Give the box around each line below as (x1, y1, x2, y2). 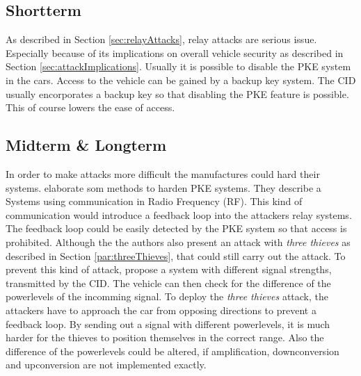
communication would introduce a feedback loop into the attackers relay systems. (6, 207, 352, 222)
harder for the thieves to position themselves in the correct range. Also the (6, 330, 324, 345)
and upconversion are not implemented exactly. (6, 357, 207, 372)
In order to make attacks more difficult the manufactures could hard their (6, 166, 320, 181)
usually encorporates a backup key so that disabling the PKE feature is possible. (6, 86, 349, 101)
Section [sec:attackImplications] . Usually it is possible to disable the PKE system (6, 59, 351, 74)
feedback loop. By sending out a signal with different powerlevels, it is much (6, 316, 330, 331)
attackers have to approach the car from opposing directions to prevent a (6, 302, 316, 317)
